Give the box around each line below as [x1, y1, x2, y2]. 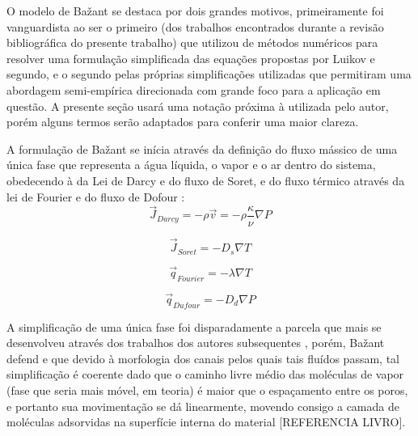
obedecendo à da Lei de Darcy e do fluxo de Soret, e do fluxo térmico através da [6, 171, 405, 188]
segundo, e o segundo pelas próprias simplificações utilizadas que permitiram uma [6, 66, 412, 83]
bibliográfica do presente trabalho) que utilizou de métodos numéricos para [6, 34, 378, 51]
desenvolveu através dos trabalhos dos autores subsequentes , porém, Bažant [6, 334, 385, 351]
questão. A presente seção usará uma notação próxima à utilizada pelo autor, [6, 97, 389, 114]
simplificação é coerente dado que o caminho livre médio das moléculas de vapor [6, 366, 404, 383]
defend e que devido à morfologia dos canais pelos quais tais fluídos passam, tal [6, 349, 399, 366]
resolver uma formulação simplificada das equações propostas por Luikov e [6, 49, 375, 66]
